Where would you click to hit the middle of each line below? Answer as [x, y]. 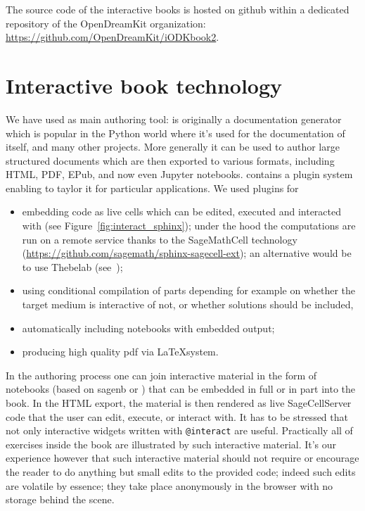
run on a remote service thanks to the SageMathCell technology [160, 239]
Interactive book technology [144, 85]
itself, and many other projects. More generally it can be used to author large [173, 147]
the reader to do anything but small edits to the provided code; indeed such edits [181, 472]
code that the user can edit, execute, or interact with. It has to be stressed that [177, 416]
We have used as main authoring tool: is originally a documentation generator [174, 119]
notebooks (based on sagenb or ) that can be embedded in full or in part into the [180, 389]
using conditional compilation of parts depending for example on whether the [189, 290]
